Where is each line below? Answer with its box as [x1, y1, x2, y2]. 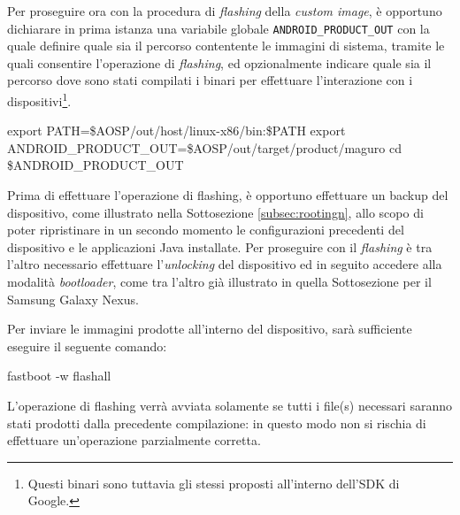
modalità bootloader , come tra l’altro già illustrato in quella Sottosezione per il [7, 273, 432, 291]
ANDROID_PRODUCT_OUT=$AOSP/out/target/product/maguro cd [7, 138, 402, 157]
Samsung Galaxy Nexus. [7, 289, 139, 308]
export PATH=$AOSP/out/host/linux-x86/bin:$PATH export [7, 121, 346, 140]
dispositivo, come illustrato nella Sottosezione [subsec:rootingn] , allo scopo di [7, 203, 424, 221]
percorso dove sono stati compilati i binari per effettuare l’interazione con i [7, 71, 413, 89]
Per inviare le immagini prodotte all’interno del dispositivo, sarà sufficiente [7, 319, 412, 338]
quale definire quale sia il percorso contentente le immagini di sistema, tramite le [7, 36, 445, 55]
